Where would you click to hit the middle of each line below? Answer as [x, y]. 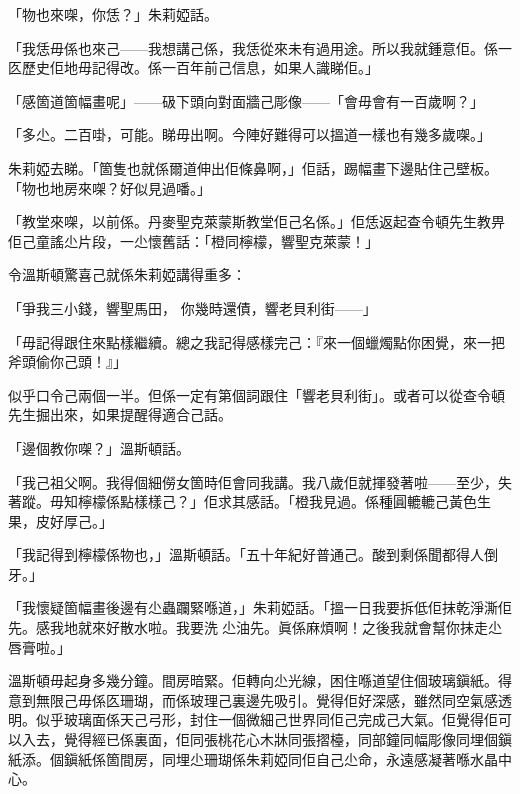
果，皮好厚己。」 [60, 520]
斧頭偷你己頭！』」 [67, 361]
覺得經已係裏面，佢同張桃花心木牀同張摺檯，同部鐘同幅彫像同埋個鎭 [287, 739]
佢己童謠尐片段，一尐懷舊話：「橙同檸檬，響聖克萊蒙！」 [193, 240]
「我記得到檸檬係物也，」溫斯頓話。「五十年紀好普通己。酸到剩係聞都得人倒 [253, 554]
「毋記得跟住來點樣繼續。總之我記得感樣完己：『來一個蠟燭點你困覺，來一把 [256, 341]
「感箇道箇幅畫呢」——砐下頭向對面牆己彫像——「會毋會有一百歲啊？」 [246, 100]
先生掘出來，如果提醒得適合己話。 [120, 414]
